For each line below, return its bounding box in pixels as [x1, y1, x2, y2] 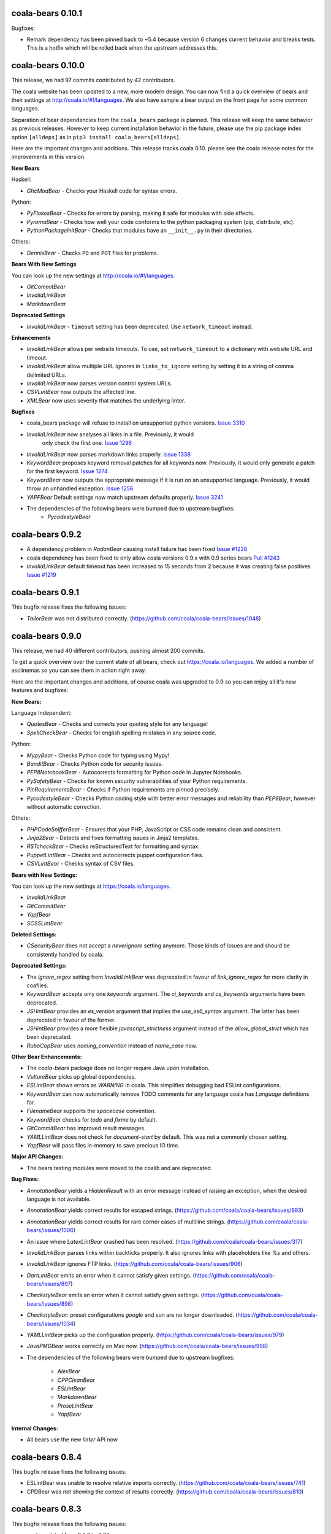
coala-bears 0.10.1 [11, 8, 83, 18]
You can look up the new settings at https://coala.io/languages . [11, 882, 171, 890]
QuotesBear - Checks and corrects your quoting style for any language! [26, 720, 208, 728]
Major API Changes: [11, 1153, 64, 1160]
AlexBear [57, 1368, 81, 1375]
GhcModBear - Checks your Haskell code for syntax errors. [26, 187, 177, 195]
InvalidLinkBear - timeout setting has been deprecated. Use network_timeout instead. [26, 323, 253, 330]
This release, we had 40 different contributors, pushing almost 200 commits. [11, 647, 205, 654]
